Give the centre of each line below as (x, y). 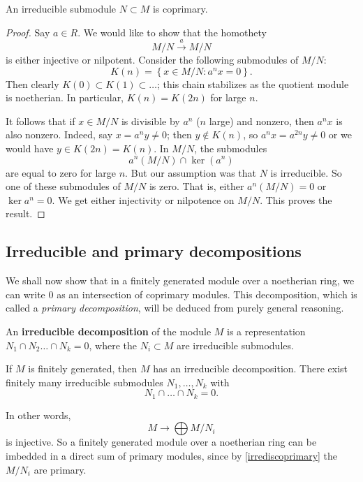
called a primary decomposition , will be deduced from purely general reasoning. (175, 308)
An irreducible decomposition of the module (109, 331)
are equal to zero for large (61, 172)
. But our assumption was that (191, 172)
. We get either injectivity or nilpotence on (143, 199)
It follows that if (40, 120)
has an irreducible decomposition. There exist (251, 368)
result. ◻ (25, 213)
